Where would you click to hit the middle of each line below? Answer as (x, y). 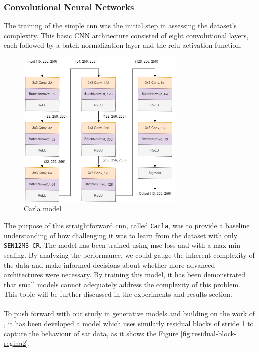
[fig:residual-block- (208, 333)
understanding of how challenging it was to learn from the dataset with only (121, 235)
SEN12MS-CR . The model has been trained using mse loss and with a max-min (122, 245)
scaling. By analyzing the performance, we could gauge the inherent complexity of (129, 255)
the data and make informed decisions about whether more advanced (110, 265)
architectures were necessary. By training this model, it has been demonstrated (125, 275)
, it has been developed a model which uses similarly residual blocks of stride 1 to (129, 324)
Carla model (43, 209)
